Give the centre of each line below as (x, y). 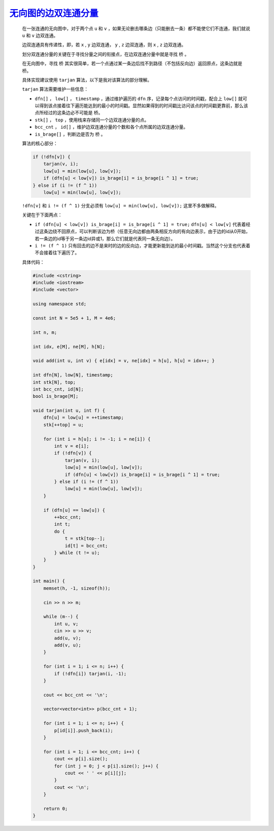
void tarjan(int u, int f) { (69, 411)
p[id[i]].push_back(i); (84, 730)
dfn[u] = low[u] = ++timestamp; (84, 418)
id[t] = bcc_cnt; (86, 546)
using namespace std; (60, 304)
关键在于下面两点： (42, 215)
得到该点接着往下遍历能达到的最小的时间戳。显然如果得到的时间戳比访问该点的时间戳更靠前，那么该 (143, 106)
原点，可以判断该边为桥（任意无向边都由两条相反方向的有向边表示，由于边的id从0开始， (158, 232)
